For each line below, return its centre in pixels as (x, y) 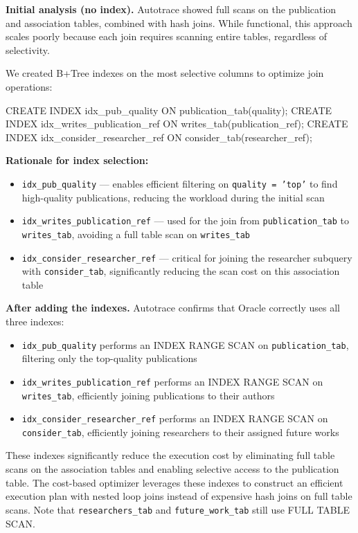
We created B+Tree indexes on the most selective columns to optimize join (165, 73)
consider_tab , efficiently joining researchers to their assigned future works (180, 432)
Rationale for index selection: (77, 160)
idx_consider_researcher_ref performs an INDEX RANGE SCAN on (175, 418)
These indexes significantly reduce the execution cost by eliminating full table (170, 455)
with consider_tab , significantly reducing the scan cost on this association (181, 271)
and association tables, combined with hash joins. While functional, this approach (179, 22)
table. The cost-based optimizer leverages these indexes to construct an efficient (174, 482)
